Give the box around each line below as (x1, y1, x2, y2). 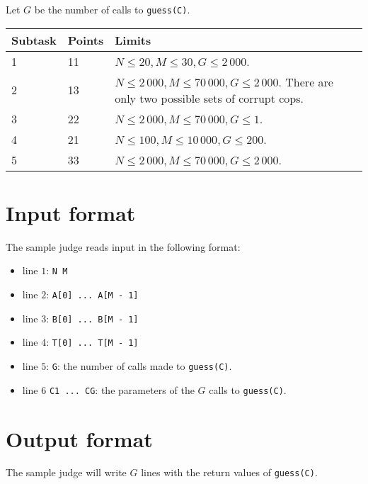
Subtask (11, 31, 57, 48)
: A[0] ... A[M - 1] (46, 287, 139, 302)
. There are (278, 73, 333, 90)
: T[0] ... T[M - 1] (46, 334, 139, 349)
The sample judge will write (6, 465, 127, 480)
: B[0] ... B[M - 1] (46, 310, 139, 325)
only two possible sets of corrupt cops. (115, 89, 304, 106)
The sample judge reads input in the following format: (6, 239, 241, 254)
